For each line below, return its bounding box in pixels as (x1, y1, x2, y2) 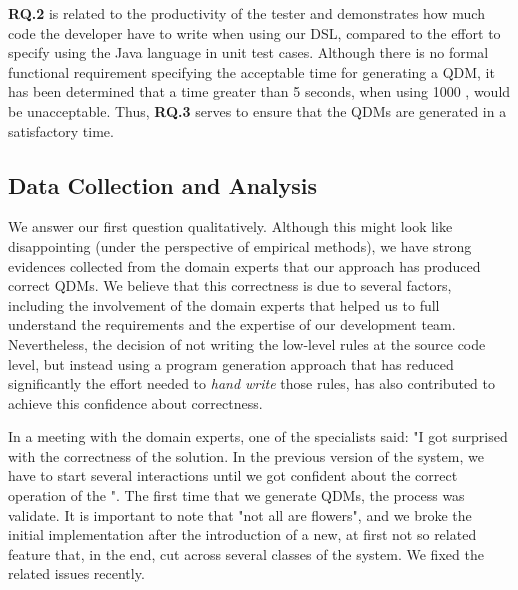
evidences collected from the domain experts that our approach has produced (8, 255, 481, 276)
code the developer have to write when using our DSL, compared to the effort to (8, 22, 501, 43)
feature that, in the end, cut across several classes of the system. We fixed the (8, 543, 484, 564)
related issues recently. (8, 563, 145, 584)
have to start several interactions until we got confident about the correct (8, 465, 458, 486)
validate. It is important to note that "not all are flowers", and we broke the (8, 504, 472, 525)
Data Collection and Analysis (8, 169, 318, 200)
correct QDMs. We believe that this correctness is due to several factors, (8, 275, 452, 296)
